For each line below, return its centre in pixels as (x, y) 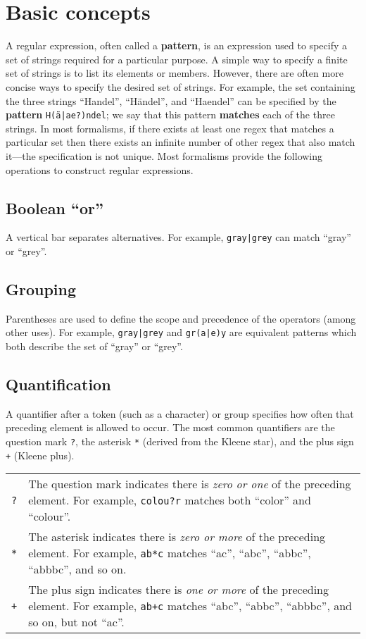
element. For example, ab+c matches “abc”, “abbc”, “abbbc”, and (190, 606)
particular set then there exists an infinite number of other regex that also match (181, 142)
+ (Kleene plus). (40, 455)
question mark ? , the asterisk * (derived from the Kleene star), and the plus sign (180, 441)
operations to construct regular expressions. (100, 169)
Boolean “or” (55, 207)
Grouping (41, 289)
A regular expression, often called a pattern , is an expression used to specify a (176, 45)
